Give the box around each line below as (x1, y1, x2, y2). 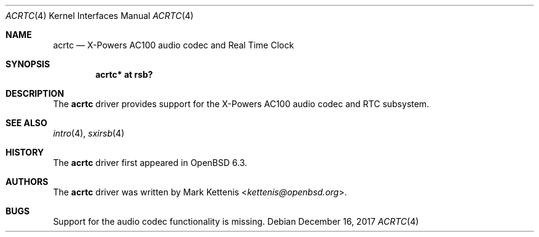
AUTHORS (6, 176, 49, 187)
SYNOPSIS (6, 59, 50, 69)
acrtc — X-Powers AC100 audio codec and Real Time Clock (53, 40, 294, 50)
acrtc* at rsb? (95, 69, 153, 80)
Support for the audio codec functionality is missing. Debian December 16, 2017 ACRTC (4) (53, 216, 419, 227)
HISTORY (6, 147, 44, 157)
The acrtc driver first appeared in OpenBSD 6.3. (53, 157, 248, 168)
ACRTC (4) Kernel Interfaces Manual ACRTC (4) (6, 10, 194, 21)
